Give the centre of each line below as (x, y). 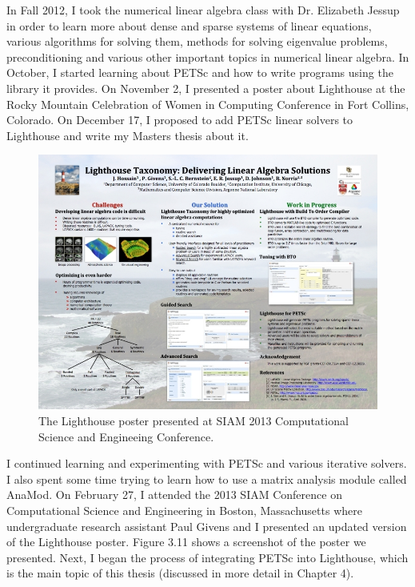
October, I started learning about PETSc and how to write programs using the (200, 72)
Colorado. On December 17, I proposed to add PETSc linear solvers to (180, 120)
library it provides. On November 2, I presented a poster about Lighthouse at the (206, 88)
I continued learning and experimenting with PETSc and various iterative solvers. (207, 463)
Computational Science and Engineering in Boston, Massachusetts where (184, 510)
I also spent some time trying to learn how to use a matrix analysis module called (207, 478)
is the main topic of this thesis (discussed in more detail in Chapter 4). (180, 573)
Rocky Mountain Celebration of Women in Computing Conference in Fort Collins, (208, 104)
